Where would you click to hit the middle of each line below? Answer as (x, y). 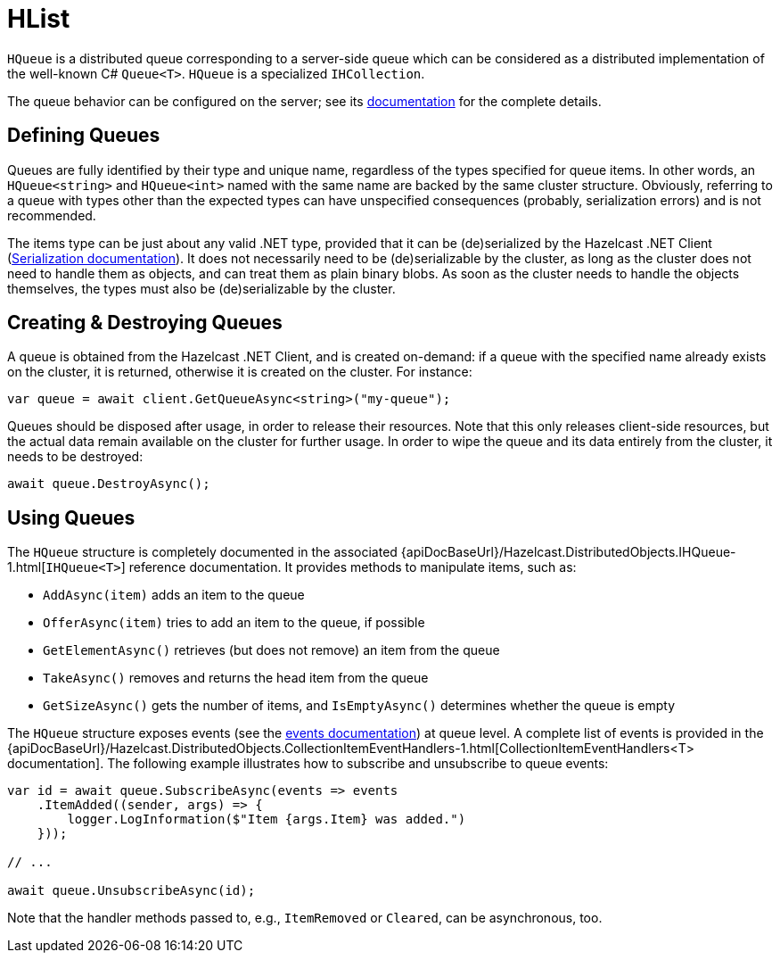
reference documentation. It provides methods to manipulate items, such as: (353, 567)
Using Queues (71, 517)
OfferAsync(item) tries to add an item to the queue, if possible (234, 623)
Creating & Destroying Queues (145, 323)
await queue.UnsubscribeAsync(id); (131, 891)
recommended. (52, 215)
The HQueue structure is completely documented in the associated (202, 552)
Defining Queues (84, 136)
